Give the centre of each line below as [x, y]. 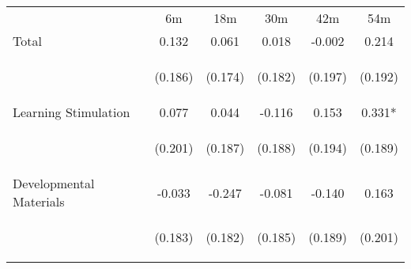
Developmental [54, 183]
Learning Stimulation [72, 112]
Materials [39, 201]
